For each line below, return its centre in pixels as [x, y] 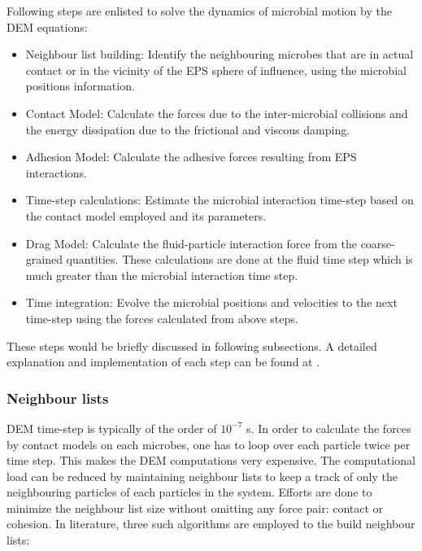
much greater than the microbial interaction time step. [162, 275]
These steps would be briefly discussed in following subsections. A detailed [192, 345]
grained [44, 259]
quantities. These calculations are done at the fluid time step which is [239, 259]
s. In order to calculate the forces [329, 428]
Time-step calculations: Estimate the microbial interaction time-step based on [220, 200]
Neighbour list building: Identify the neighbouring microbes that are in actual [220, 54]
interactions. [56, 172]
